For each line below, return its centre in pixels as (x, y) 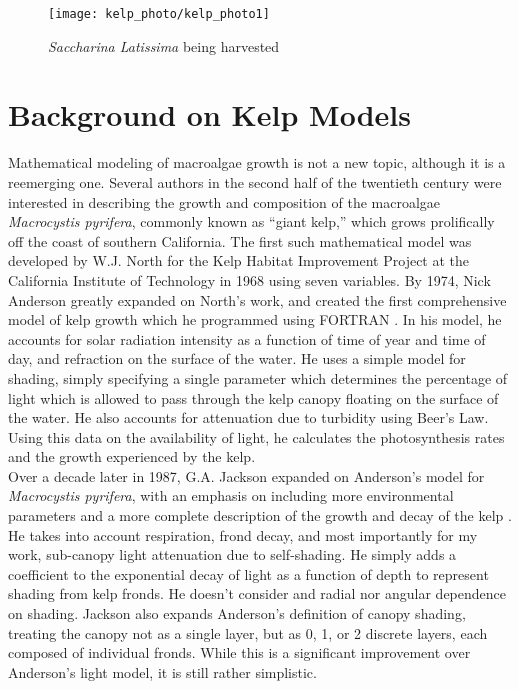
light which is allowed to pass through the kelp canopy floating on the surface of (253, 397)
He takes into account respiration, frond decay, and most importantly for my (243, 534)
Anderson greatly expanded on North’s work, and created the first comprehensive (257, 299)
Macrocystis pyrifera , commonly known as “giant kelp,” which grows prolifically (251, 221)
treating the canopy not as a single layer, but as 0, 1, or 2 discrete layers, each (248, 632)
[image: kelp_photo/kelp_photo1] (159, 14)
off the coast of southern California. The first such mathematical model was (240, 240)
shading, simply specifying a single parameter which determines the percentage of (258, 377)
